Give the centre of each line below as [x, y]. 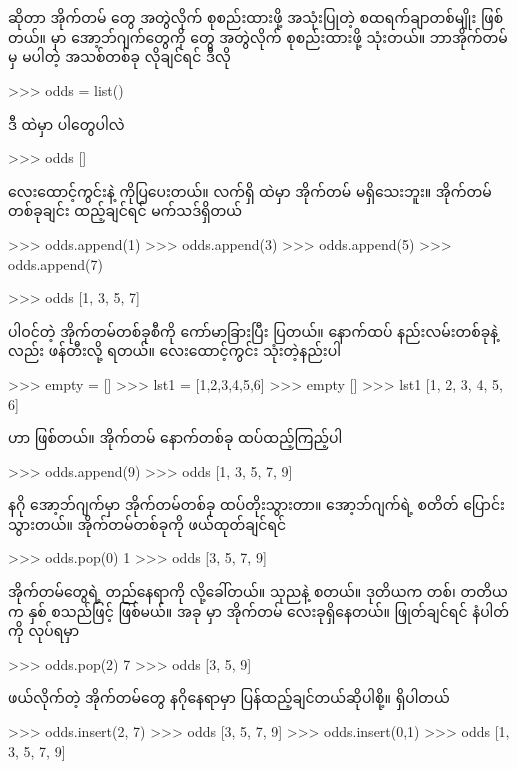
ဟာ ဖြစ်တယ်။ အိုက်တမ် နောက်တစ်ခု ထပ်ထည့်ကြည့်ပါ [175, 437]
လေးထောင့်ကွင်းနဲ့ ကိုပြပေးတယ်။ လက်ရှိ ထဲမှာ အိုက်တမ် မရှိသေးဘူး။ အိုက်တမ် [250, 190]
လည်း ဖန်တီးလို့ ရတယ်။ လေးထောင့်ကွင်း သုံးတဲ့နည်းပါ [174, 350]
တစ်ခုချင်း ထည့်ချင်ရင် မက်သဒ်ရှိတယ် [125, 210]
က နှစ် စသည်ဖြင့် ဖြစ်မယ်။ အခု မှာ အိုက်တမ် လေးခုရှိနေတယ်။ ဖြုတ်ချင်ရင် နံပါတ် [259, 610]
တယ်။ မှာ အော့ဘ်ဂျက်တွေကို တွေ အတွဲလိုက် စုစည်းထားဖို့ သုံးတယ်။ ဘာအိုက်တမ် [258, 36]
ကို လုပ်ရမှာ [44, 630]
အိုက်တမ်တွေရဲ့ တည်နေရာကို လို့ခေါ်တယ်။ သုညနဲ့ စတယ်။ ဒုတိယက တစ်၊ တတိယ [258, 591]
